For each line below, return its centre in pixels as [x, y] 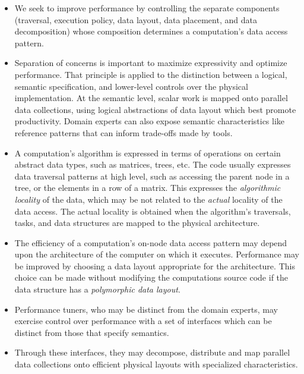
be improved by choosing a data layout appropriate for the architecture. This [155, 265]
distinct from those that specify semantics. [92, 332]
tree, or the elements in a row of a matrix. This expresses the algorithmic [148, 188]
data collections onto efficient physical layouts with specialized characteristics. [156, 364]
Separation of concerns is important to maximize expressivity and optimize [151, 63]
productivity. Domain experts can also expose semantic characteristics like [150, 121]
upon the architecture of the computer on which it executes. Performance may [157, 254]
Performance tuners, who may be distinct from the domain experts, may [146, 309]
